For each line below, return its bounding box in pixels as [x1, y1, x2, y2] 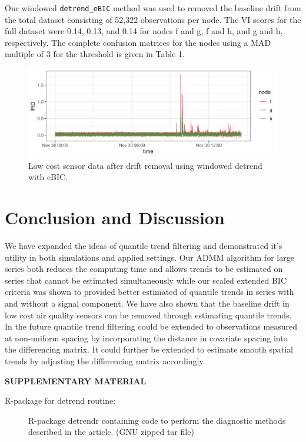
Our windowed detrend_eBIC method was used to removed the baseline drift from [5, 2, 301, 14]
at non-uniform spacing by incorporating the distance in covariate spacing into [5, 331, 288, 344]
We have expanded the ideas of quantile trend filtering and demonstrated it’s [5, 240, 282, 252]
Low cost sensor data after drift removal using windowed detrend [28, 159, 262, 171]
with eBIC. [28, 171, 68, 183]
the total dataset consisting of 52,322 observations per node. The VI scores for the [5, 13, 301, 25]
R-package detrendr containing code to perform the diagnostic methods [28, 414, 286, 426]
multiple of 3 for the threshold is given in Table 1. [5, 48, 185, 60]
